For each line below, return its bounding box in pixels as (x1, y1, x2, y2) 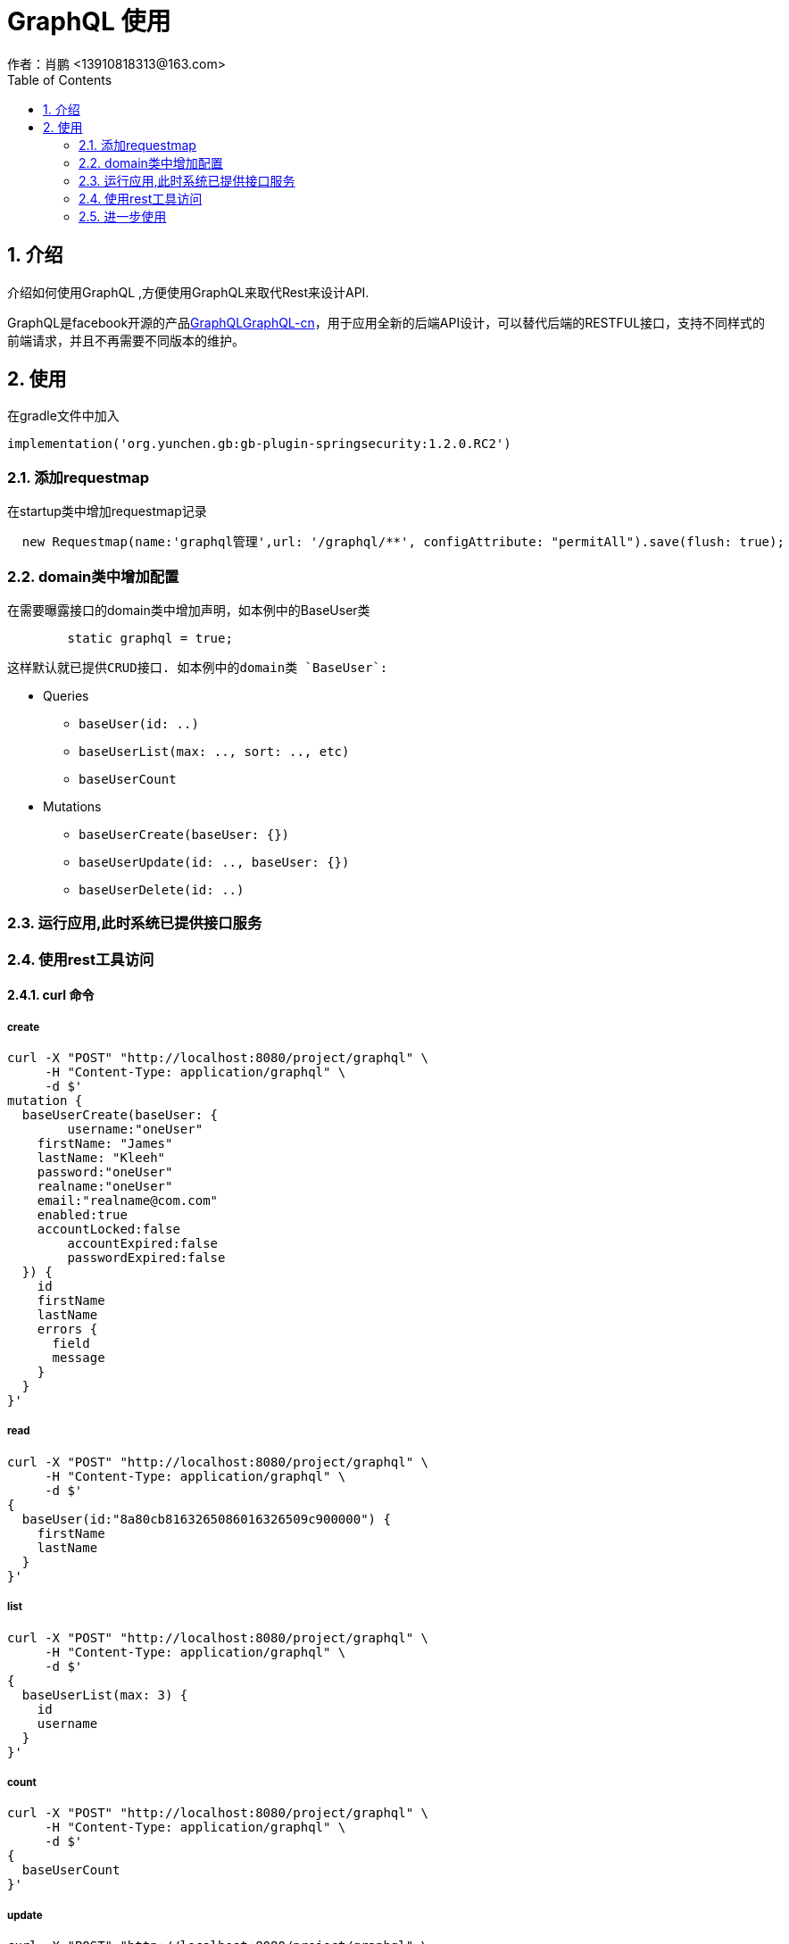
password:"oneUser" (37, 1165, 173, 1180)
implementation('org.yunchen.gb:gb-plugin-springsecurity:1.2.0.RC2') (7, 436, 511, 452)
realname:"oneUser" (37, 1179, 173, 1194)
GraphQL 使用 (7, 6, 171, 37)
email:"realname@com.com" (37, 1193, 219, 1209)
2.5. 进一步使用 (79, 208, 167, 224)
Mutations (43, 798, 102, 814)
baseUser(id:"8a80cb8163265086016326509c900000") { (21, 1511, 391, 1526)
